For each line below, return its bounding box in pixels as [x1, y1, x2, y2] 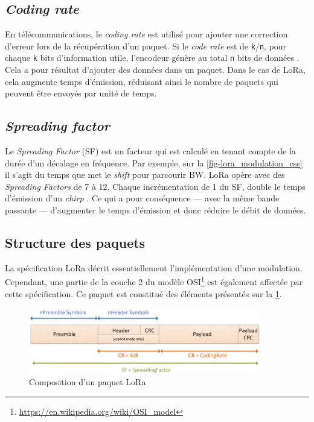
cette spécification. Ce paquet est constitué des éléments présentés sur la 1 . [5, 287, 282, 300]
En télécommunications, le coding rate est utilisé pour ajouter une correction [5, 28, 288, 40]
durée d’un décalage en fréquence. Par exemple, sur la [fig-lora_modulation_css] [5, 156, 303, 169]
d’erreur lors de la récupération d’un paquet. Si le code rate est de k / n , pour [5, 39, 287, 52]
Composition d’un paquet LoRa [29, 376, 146, 388]
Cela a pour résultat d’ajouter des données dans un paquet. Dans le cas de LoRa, [5, 63, 306, 76]
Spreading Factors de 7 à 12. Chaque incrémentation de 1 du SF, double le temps [5, 180, 306, 192]
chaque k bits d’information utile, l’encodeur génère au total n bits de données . [5, 51, 300, 64]
